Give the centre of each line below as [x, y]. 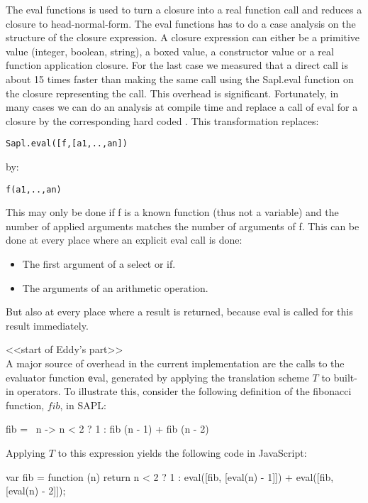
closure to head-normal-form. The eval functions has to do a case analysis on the [181, 23]
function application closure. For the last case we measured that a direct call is [177, 65]
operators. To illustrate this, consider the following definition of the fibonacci [184, 391]
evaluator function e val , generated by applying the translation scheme [157, 377]
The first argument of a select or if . [99, 264]
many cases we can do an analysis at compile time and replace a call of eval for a [182, 107]
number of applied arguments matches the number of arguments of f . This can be [183, 226]
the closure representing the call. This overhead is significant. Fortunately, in [172, 93]
